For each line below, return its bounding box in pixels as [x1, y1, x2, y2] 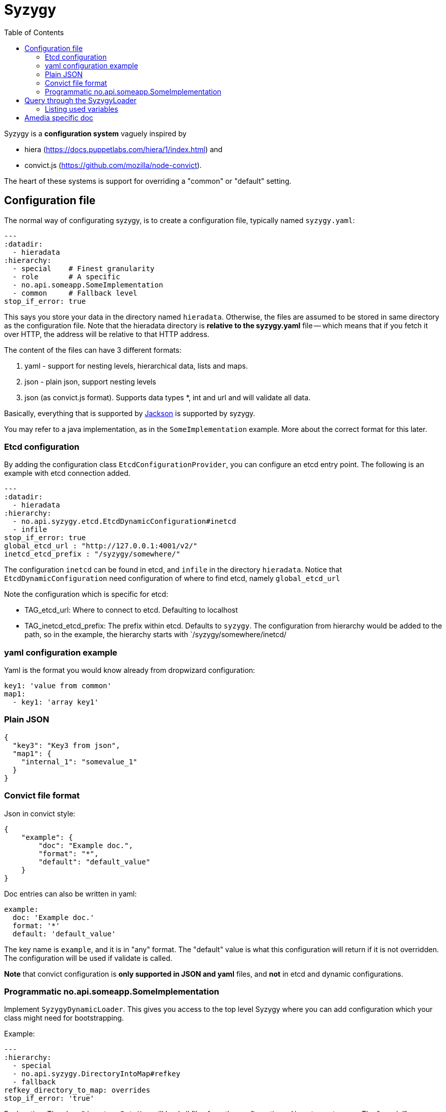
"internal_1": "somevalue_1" [21, 757, 138, 766]
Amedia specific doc [24, 113, 93, 122]
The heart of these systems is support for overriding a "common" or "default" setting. [4, 176, 292, 185]
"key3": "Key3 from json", [12, 741, 120, 750]
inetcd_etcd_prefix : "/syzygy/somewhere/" [4, 550, 180, 559]
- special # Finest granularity [12, 264, 155, 273]
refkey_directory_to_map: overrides [4, 1086, 150, 1095]
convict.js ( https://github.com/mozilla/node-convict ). [24, 160, 202, 170]
